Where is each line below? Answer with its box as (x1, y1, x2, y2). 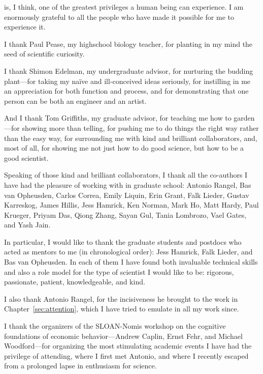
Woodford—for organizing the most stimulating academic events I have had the (4, 340, 252, 351)
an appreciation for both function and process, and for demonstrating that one (4, 85, 249, 96)
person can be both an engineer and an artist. (4, 95, 147, 106)
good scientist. (4, 152, 49, 163)
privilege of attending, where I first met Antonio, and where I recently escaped (4, 350, 249, 361)
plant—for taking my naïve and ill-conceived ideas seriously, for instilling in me (4, 75, 251, 86)
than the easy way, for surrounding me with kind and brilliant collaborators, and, (4, 132, 257, 143)
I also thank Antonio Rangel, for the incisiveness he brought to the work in (4, 293, 238, 304)
